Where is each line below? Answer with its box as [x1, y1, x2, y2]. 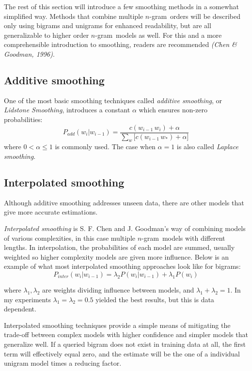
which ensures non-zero [139, 105, 207, 115]
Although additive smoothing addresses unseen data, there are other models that [4, 197, 244, 207]
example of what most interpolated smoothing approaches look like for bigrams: [4, 261, 241, 271]
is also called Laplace [176, 141, 238, 152]
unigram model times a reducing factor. [4, 358, 122, 368]
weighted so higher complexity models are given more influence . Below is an [4, 251, 229, 262]
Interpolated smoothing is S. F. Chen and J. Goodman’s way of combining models [4, 223, 246, 233]
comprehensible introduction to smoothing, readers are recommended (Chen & [4, 39, 237, 49]
